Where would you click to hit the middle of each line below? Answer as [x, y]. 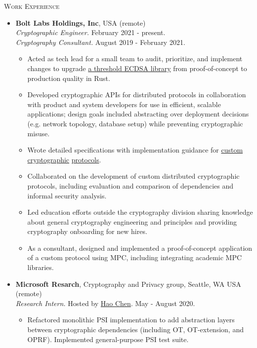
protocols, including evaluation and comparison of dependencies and [130, 185]
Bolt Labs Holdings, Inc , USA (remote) [81, 22]
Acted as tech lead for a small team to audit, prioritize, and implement [135, 58]
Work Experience [32, 6]
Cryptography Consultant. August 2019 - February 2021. [100, 42]
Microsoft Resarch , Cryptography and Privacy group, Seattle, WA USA [128, 284]
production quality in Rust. [69, 78]
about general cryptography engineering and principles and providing [132, 221]
